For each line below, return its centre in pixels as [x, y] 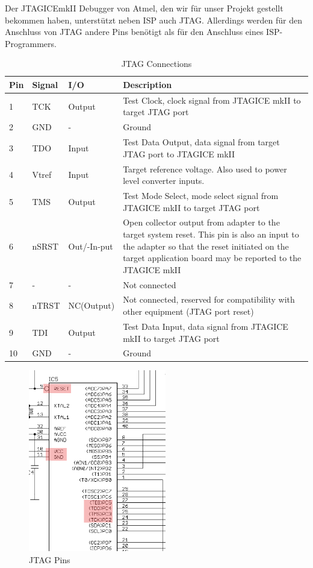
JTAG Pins [50, 559]
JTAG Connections [156, 64]
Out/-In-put [91, 246]
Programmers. [31, 43]
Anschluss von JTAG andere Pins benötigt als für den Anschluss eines [134, 32]
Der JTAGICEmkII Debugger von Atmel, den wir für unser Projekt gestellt [144, 8]
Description [147, 84]
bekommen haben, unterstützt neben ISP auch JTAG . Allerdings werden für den [153, 20]
